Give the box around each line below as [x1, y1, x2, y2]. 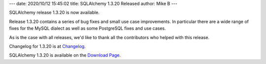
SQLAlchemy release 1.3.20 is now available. [9, 10, 100, 16]
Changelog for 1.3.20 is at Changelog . [9, 43, 86, 49]
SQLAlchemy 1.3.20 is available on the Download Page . [9, 52, 121, 58]
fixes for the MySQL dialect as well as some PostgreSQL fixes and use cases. [9, 25, 166, 31]
